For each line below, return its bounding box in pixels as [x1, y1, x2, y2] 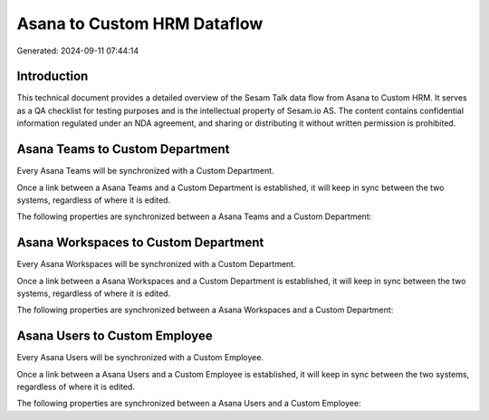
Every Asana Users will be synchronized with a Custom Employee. [16, 352, 264, 363]
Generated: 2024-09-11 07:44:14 [16, 45, 139, 56]
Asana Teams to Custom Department [16, 141, 230, 157]
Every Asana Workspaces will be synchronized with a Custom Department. [16, 259, 296, 270]
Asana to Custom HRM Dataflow [16, 14, 264, 33]
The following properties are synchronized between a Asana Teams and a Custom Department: [16, 211, 372, 222]
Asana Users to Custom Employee [16, 329, 213, 344]
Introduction [16, 69, 89, 84]
